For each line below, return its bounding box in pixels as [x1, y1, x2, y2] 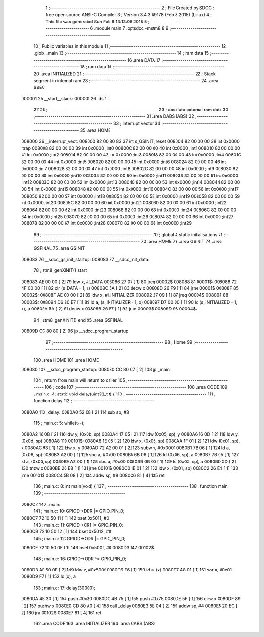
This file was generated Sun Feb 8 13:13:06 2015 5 [45, 19, 147, 24]
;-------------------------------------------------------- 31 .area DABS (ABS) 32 [33, 113, 194, 119]
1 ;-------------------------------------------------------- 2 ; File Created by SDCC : [45, 5, 215, 11]
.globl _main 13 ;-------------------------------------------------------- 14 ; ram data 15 [33, 50, 209, 56]
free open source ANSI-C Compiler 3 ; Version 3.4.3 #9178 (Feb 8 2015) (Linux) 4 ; [45, 12, 212, 18]
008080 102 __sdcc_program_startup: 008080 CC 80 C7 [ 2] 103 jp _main [21, 366, 170, 372]
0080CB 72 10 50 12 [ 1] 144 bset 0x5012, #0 [21, 528, 112, 535]
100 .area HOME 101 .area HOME [33, 357, 99, 363]
